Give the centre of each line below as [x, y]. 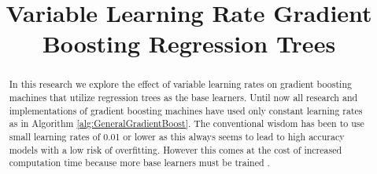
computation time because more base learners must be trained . [139, 163]
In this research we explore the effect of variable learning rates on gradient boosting [180, 84]
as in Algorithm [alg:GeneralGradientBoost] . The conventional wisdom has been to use [187, 123]
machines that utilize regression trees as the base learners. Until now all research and [183, 98]
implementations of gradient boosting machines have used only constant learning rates [186, 110]
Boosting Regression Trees [189, 43]
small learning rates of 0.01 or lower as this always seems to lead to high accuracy [177, 136]
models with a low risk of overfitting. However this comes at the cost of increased [176, 149]
